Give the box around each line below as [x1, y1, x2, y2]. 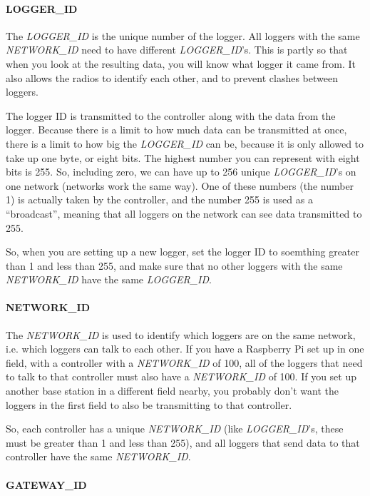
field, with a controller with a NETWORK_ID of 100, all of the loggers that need [6, 355, 363, 370]
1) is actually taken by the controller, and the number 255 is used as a [6, 192, 313, 207]
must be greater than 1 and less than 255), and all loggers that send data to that [6, 435, 360, 450]
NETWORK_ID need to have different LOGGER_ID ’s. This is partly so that [6, 42, 348, 57]
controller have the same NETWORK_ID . [6, 449, 191, 464]
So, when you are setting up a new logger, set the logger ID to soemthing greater [6, 244, 360, 259]
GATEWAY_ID [6, 477, 87, 492]
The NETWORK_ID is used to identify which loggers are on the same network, [6, 327, 356, 342]
